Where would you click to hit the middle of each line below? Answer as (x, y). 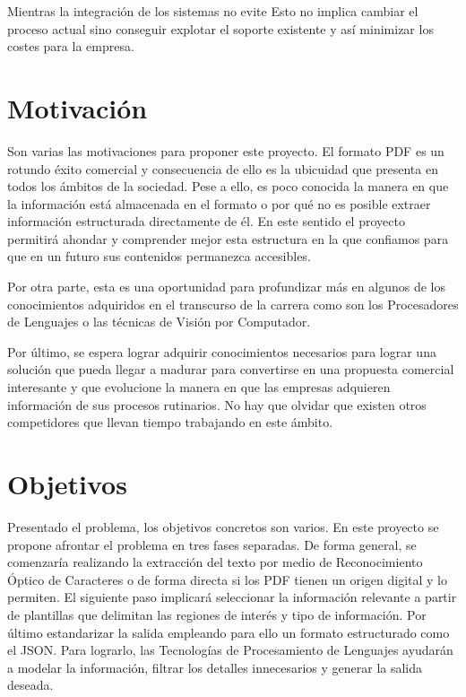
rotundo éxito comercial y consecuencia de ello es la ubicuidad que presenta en (223, 168)
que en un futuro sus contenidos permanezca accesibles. (159, 256)
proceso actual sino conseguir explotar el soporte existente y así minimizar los (220, 28)
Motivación (78, 107)
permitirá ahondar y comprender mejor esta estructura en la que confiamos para (228, 238)
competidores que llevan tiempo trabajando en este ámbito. (170, 422)
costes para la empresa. (71, 46)
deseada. (30, 685)
